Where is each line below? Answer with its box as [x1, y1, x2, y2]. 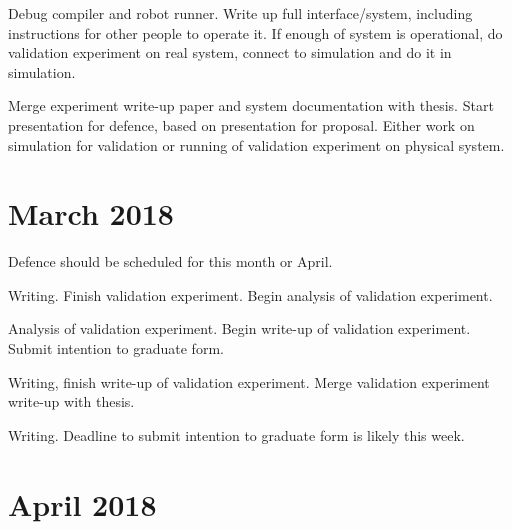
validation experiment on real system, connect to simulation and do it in [8, 42, 452, 63]
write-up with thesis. [8, 391, 135, 412]
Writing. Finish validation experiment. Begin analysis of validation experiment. [8, 284, 493, 305]
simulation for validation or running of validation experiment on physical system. [8, 134, 505, 155]
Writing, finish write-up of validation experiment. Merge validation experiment [8, 371, 490, 392]
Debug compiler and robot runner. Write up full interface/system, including [8, 3, 473, 23]
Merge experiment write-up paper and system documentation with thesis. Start [8, 95, 494, 116]
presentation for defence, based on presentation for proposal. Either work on [8, 114, 475, 135]
